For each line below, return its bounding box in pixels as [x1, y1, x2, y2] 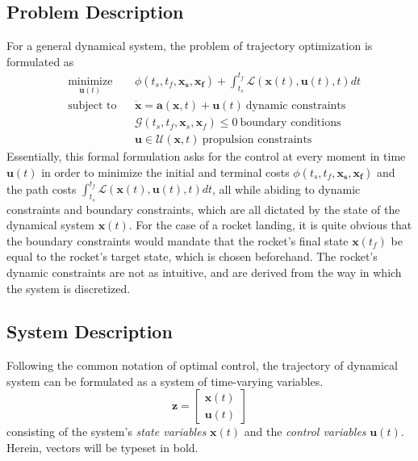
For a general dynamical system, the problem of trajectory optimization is [6, 37, 373, 54]
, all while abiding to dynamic [212, 180, 361, 197]
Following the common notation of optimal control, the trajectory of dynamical [6, 357, 398, 374]
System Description [6, 319, 173, 344]
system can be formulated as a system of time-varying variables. [6, 372, 324, 389]
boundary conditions [240, 117, 341, 129]
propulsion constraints [202, 134, 312, 146]
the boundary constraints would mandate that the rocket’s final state [6, 232, 349, 249]
